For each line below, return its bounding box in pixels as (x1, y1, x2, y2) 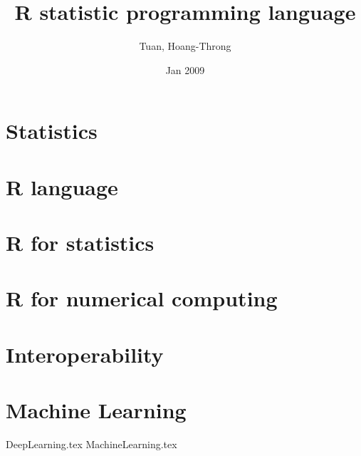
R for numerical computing (6, 284, 278, 313)
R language (6, 172, 118, 201)
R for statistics (6, 228, 155, 257)
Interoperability (6, 339, 164, 368)
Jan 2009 (165, 62, 205, 77)
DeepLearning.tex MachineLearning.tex (6, 437, 177, 452)
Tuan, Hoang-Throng (139, 38, 231, 53)
